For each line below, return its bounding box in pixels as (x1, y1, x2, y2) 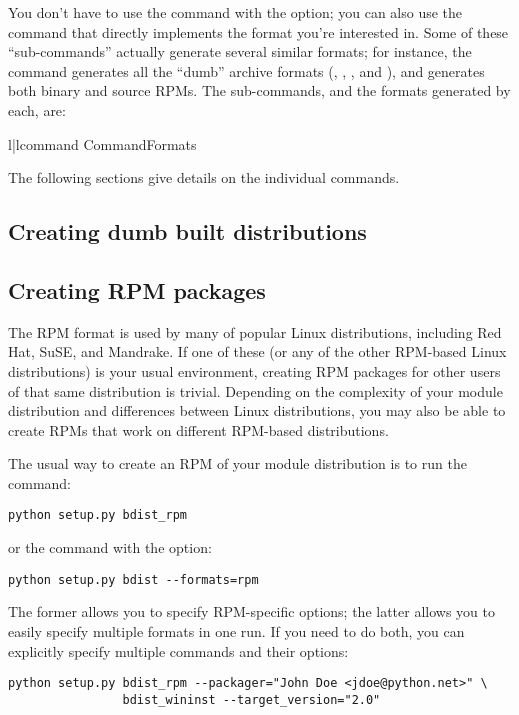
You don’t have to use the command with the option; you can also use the (8, 2, 463, 22)
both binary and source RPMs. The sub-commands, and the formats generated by (8, 80, 511, 101)
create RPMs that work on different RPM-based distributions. (8, 419, 389, 440)
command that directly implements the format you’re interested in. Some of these (8, 21, 509, 42)
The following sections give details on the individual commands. (8, 167, 400, 188)
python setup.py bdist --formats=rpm (8, 572, 259, 587)
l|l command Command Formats (8, 133, 197, 154)
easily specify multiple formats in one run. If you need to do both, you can (8, 620, 465, 641)
